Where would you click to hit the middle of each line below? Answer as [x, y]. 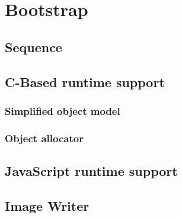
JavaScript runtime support [91, 171]
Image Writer [47, 205]
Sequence [33, 47]
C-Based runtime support [85, 81]
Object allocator [44, 138]
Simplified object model [63, 110]
